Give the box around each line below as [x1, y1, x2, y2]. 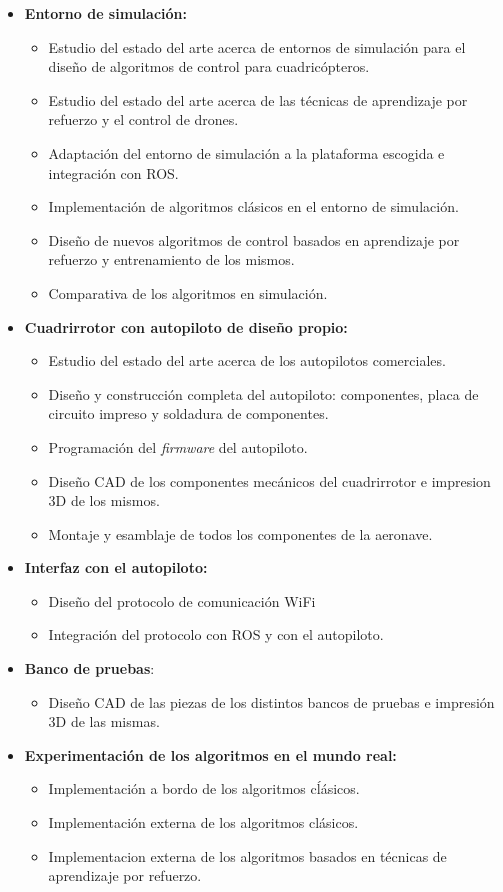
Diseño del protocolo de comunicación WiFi [48, 590, 316, 611]
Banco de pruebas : [24, 658, 155, 679]
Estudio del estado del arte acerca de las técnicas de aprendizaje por [48, 89, 468, 110]
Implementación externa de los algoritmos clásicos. [48, 812, 359, 833]
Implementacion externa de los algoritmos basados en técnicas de [48, 845, 447, 866]
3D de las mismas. [48, 711, 160, 732]
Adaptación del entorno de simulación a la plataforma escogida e [48, 142, 445, 163]
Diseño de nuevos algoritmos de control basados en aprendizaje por [48, 229, 460, 250]
